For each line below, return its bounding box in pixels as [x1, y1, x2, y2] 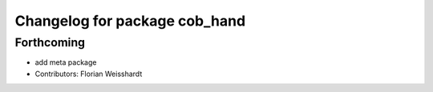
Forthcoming [14, 35, 86, 50]
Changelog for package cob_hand [14, 12, 246, 30]
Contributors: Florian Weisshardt [34, 69, 143, 78]
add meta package [34, 58, 97, 67]
